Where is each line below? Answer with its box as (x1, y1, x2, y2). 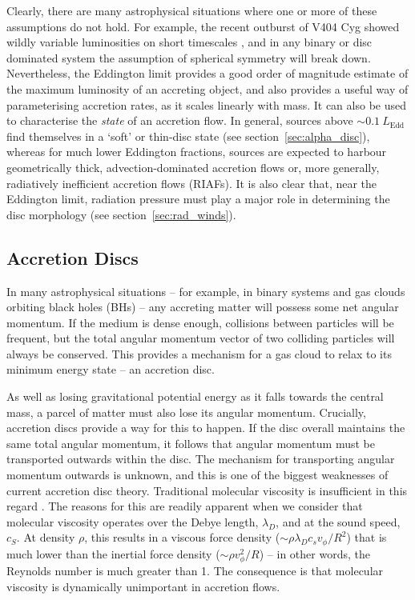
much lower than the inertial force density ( (6, 545, 220, 562)
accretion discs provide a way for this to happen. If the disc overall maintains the (6, 419, 405, 436)
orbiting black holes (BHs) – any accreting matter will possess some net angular (6, 298, 399, 315)
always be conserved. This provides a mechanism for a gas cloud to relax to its (6, 345, 392, 362)
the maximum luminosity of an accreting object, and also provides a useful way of (6, 80, 409, 97)
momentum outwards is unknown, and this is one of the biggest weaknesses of (6, 466, 389, 483)
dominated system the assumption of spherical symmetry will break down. (6, 49, 371, 66)
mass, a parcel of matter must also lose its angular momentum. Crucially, (6, 403, 366, 420)
